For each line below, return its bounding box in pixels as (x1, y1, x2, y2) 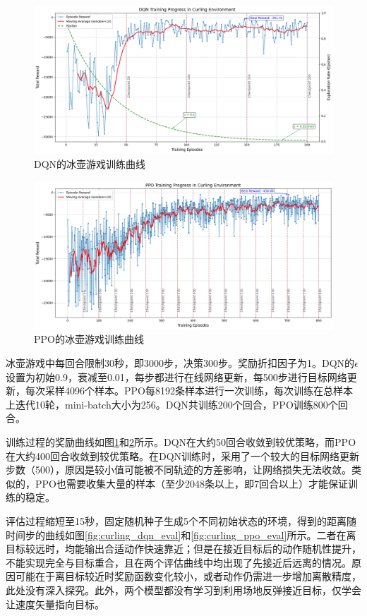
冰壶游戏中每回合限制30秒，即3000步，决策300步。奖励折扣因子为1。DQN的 (6, 356, 355, 370)
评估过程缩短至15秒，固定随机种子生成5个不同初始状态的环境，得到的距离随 (6, 514, 356, 528)
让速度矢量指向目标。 (6, 596, 104, 611)
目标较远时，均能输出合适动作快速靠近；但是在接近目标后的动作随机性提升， (6, 541, 361, 556)
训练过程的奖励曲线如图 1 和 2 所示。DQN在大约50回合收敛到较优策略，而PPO (6, 435, 356, 449)
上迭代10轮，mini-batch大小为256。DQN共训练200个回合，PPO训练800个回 (6, 397, 348, 411)
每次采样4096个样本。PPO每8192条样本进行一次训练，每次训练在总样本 (25, 383, 353, 398)
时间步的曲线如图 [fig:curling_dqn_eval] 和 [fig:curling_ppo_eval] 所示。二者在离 (6, 527, 356, 542)
